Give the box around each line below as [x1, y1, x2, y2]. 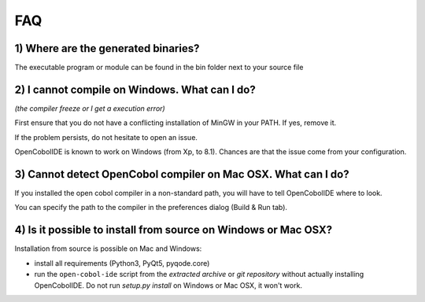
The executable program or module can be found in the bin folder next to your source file [14, 63, 304, 72]
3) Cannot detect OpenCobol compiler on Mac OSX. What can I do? [14, 168, 349, 181]
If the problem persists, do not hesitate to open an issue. [14, 132, 198, 142]
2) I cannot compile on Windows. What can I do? [14, 83, 256, 96]
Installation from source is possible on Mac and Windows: [14, 244, 202, 253]
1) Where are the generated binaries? [14, 42, 200, 55]
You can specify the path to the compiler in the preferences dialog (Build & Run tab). [14, 203, 287, 212]
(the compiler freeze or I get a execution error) [14, 103, 165, 113]
